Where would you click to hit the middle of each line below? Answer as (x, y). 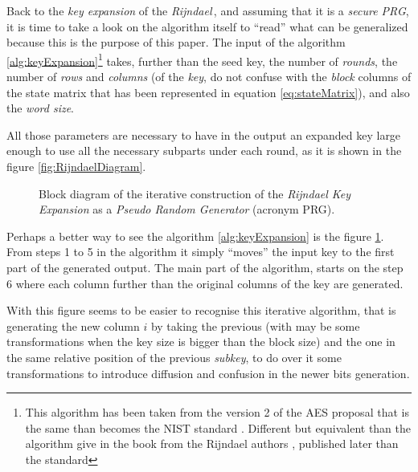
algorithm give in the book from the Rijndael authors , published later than (212, 444)
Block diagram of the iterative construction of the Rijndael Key (195, 193)
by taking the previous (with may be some (255, 326)
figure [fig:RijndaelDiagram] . (76, 166)
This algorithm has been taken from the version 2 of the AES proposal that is (217, 412)
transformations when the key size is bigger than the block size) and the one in (201, 342)
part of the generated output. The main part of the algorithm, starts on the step (205, 267)
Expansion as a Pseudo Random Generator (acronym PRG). (187, 209)
